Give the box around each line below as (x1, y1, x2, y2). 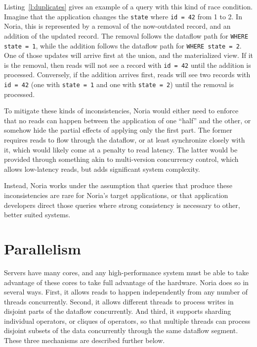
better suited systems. (4, 209, 71, 220)
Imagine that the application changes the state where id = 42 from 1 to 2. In (4, 11, 242, 21)
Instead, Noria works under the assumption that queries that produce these (4, 180, 232, 191)
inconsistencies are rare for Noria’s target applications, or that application (4, 190, 228, 200)
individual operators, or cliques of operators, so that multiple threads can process (4, 315, 251, 326)
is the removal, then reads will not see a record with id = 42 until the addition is (4, 59, 251, 70)
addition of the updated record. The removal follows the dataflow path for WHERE (4, 30, 249, 41)
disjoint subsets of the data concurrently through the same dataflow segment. (4, 325, 238, 336)
